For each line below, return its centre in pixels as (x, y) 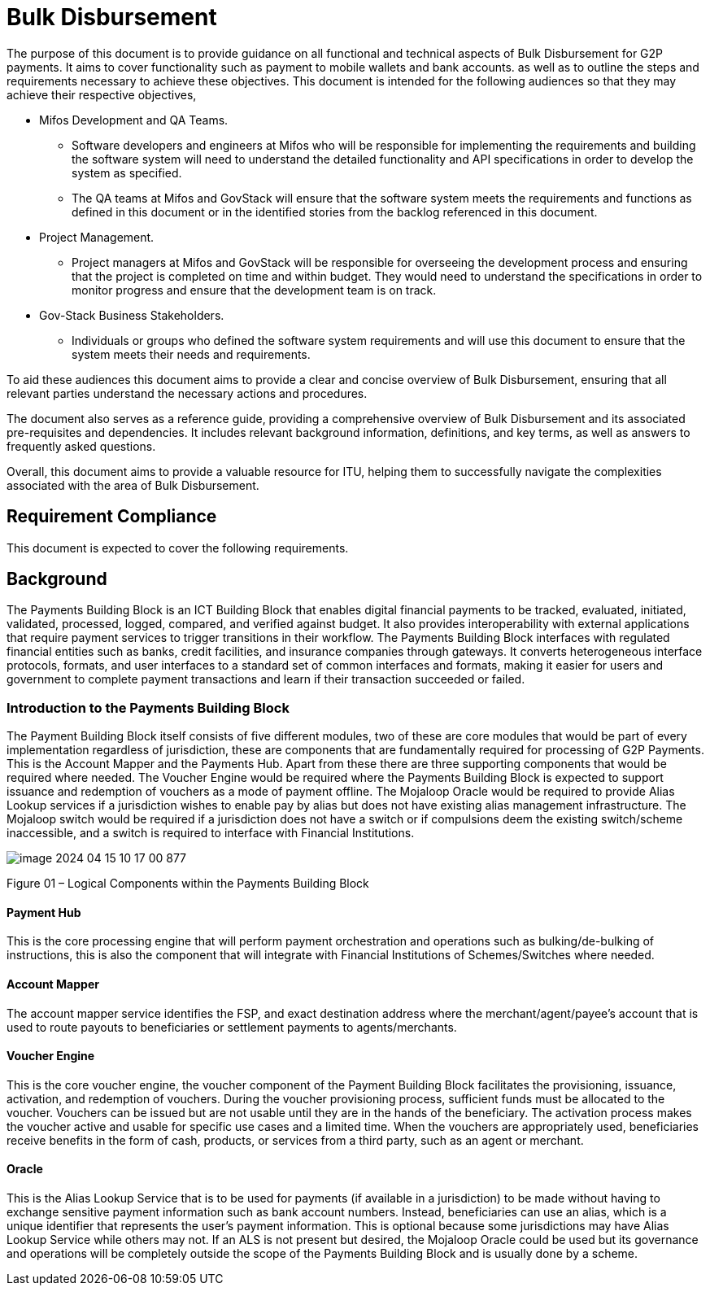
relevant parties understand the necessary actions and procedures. (187, 393)
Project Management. (97, 237)
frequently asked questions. (81, 446)
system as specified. (127, 172)
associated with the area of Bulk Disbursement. (133, 485)
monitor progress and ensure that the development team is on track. (254, 290)
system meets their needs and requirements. (191, 354)
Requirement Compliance (112, 517)
